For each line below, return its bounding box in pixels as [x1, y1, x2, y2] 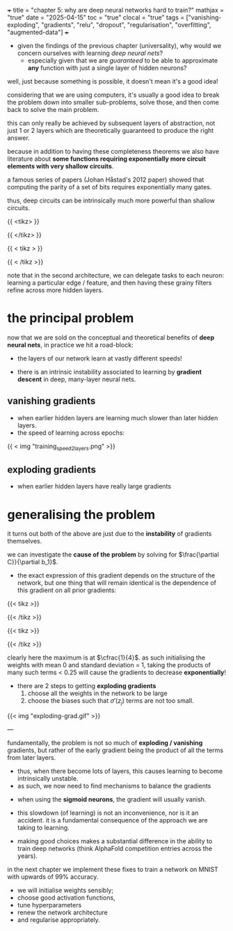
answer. [7, 134, 30, 142]
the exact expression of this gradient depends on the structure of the [17, 571, 216, 580]
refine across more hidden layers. [7, 286, 104, 294]
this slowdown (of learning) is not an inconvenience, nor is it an [17, 809, 199, 817]
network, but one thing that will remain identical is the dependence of [17, 579, 217, 587]
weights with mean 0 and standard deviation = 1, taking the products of [7, 661, 211, 669]
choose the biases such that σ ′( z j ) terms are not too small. [27, 697, 194, 707]
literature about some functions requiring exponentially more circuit [7, 154, 207, 163]
